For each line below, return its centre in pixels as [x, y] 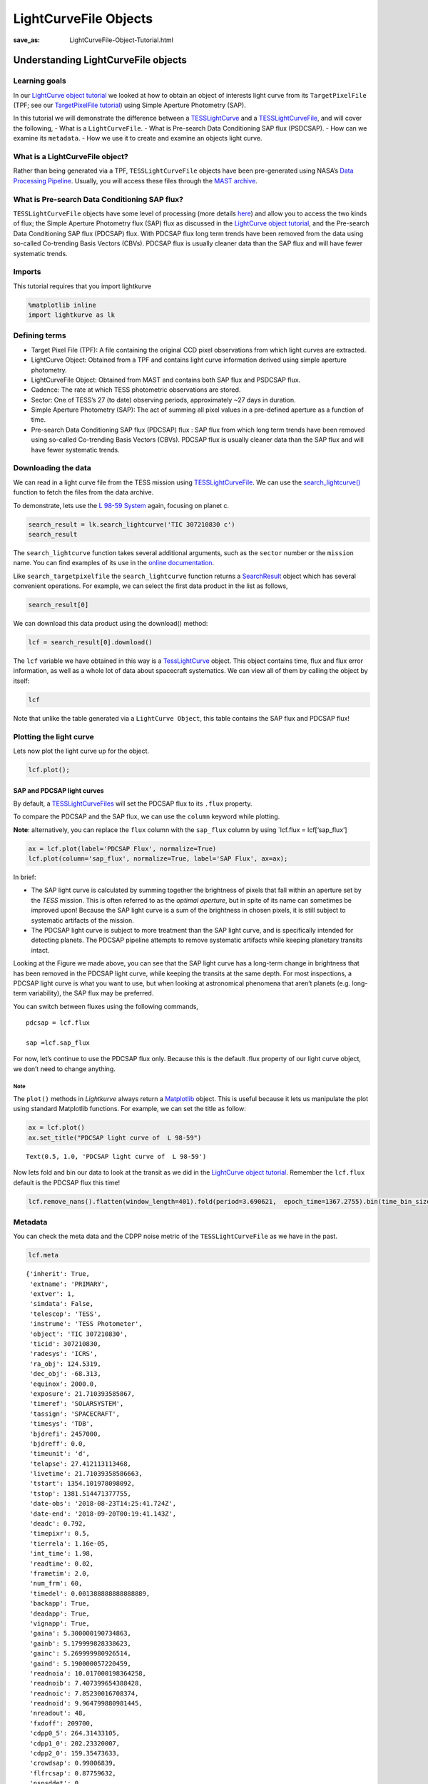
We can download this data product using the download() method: [111, 624]
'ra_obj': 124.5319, [65, 1364]
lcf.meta [44, 1255]
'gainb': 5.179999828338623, [81, 1643]
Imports [27, 272]
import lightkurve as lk [72, 315]
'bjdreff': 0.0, [58, 1444]
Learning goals [40, 81]
